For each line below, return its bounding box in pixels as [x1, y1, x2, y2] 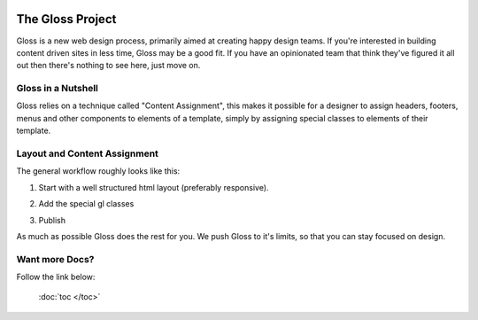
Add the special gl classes [38, 199, 135, 209]
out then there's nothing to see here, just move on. [16, 60, 201, 71]
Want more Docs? [16, 253, 95, 265]
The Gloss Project [16, 12, 117, 27]
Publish [38, 215, 66, 225]
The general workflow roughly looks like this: [16, 166, 181, 176]
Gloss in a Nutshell [16, 82, 99, 95]
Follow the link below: [16, 271, 96, 283]
